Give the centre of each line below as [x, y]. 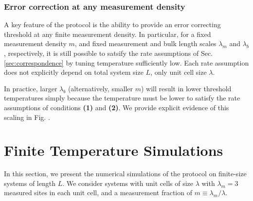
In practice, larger [31, 88]
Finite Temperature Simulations [114, 150]
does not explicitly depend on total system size [74, 72]
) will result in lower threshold [186, 88]
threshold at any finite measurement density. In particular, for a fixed [108, 34]
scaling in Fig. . [27, 117]
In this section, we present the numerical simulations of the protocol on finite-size [125, 174]
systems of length [30, 183]
